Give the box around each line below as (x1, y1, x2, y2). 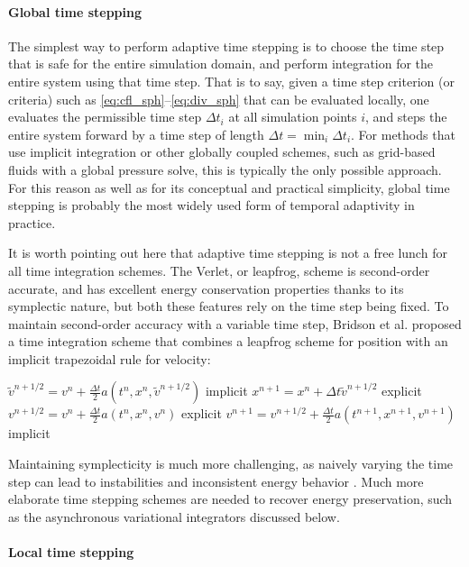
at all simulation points (228, 107, 357, 126)
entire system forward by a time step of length (8, 124, 264, 143)
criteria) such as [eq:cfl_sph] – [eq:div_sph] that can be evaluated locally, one (8, 89, 429, 108)
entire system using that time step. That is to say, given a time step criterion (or (8, 71, 455, 90)
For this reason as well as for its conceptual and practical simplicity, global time (8, 178, 450, 197)
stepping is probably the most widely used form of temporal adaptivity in (8, 196, 415, 215)
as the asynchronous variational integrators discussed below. (8, 507, 340, 526)
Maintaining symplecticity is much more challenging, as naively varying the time (8, 454, 454, 473)
